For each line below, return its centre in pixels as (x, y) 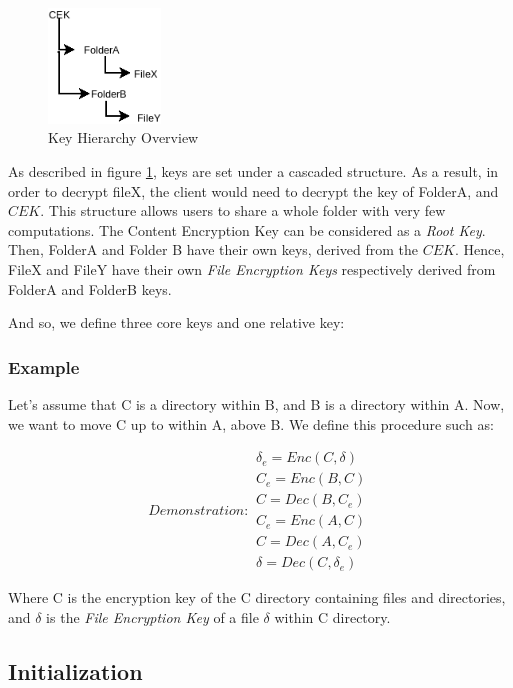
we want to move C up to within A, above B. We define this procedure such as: (251, 423)
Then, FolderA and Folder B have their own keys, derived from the (213, 249)
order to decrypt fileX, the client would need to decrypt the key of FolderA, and (253, 190)
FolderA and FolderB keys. (90, 288)
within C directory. (332, 616)
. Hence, (479, 249)
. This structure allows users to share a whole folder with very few (243, 210)
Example (44, 366)
